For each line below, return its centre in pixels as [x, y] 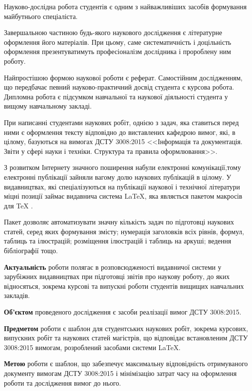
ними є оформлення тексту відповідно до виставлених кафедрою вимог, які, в [120, 132]
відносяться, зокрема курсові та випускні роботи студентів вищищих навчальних [124, 286]
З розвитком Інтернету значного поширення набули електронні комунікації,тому [123, 167]
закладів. [17, 295]
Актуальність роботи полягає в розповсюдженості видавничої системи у [113, 267]
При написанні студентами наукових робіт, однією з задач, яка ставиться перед [121, 122]
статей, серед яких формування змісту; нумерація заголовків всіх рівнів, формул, [124, 231]
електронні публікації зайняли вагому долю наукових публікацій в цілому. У [118, 177]
